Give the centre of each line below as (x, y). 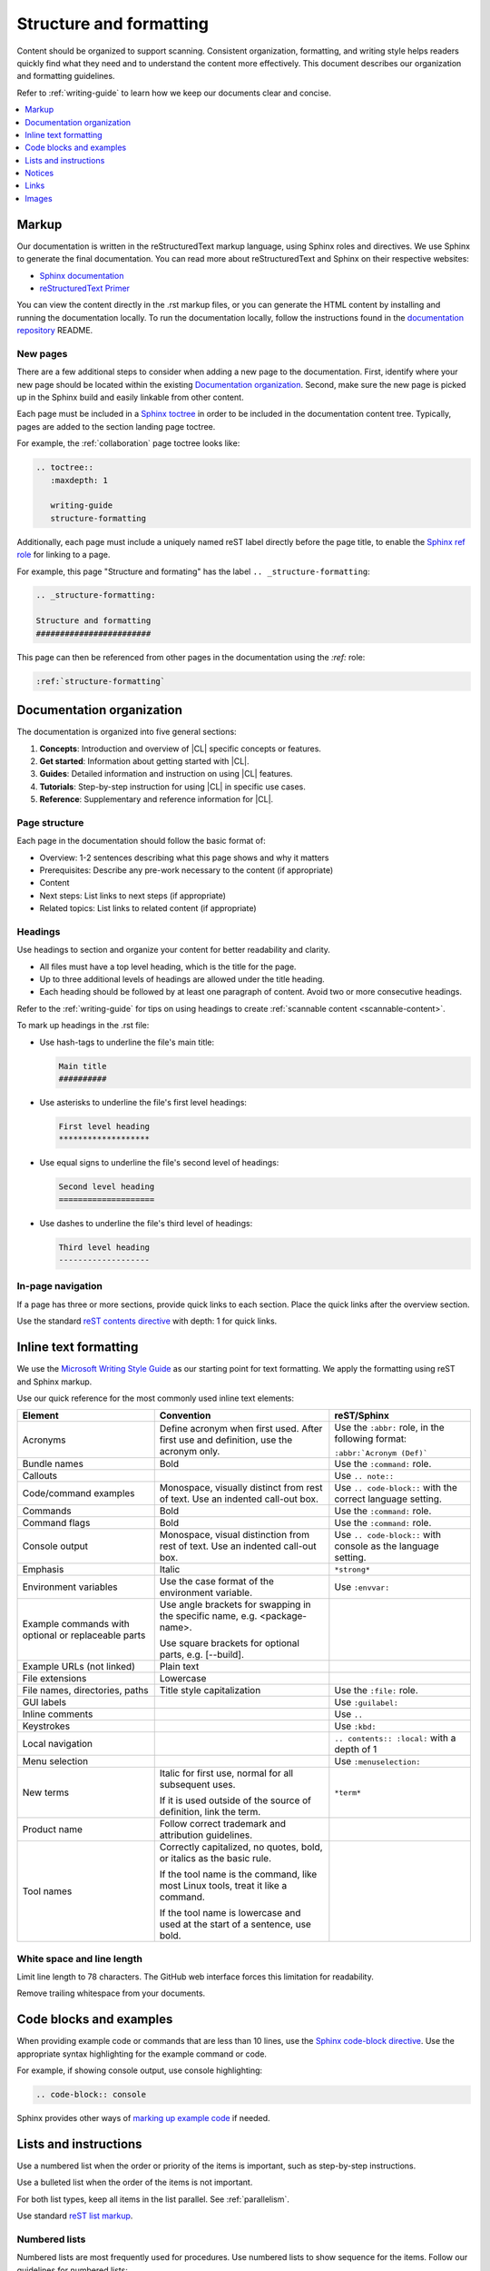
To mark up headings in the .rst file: (83, 1026)
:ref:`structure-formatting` (101, 681)
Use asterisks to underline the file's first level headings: (143, 1103)
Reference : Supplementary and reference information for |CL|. (157, 799)
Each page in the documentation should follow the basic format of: (142, 841)
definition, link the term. (210, 1812)
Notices (39, 174)
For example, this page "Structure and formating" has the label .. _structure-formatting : (194, 571)
